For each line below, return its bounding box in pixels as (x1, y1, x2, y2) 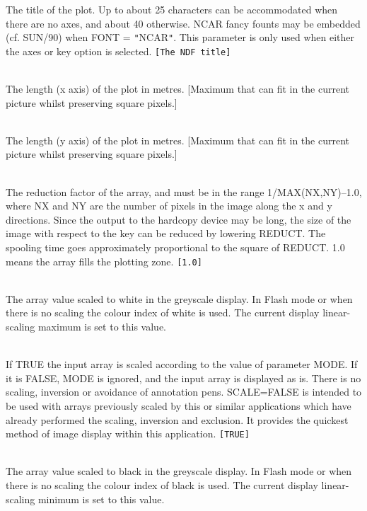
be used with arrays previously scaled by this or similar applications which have (6, 398, 351, 413)
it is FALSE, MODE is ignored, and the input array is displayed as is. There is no (6, 370, 361, 385)
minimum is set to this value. (37, 491, 165, 506)
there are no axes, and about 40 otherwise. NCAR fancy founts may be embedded (6, 16, 361, 30)
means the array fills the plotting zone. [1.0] (6, 253, 202, 268)
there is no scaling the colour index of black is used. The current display (6, 478, 318, 493)
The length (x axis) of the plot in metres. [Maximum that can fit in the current (6, 81, 349, 96)
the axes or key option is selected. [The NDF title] (6, 43, 231, 58)
